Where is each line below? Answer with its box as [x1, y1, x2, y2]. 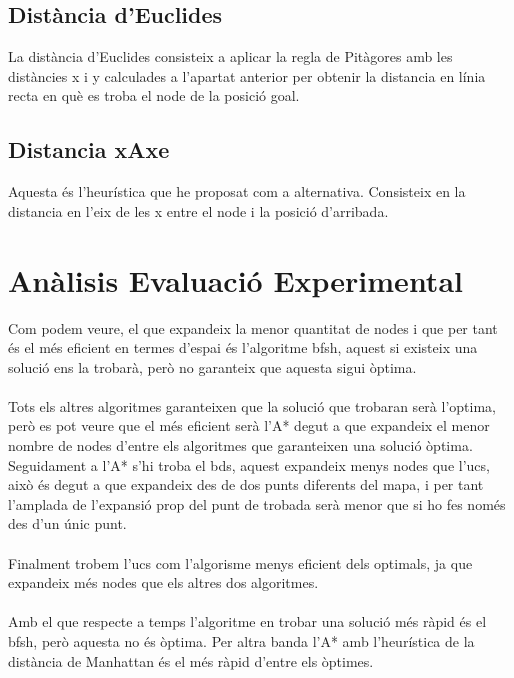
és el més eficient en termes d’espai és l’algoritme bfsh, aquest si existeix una [8, 337, 478, 358]
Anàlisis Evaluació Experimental [8, 259, 463, 300]
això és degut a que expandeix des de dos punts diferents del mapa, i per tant [8, 474, 484, 495]
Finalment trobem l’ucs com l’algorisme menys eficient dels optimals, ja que [8, 552, 473, 573]
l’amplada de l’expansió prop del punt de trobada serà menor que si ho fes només [8, 493, 506, 514]
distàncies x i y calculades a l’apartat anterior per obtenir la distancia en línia [8, 65, 486, 86]
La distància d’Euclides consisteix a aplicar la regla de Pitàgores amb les [8, 46, 453, 67]
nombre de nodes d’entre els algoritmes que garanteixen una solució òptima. [8, 435, 473, 456]
